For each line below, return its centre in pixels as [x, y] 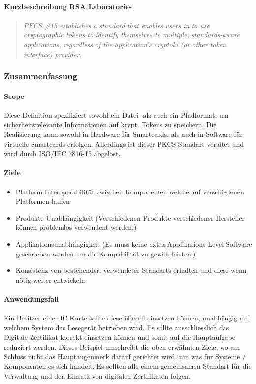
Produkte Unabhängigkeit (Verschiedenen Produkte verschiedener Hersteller [130, 217]
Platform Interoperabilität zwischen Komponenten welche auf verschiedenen [130, 191]
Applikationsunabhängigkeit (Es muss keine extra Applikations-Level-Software [134, 243]
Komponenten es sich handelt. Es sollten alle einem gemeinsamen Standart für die [128, 366]
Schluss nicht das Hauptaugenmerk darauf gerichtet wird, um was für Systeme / [125, 356]
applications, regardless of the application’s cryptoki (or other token [125, 44]
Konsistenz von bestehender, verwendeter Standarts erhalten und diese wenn [131, 270]
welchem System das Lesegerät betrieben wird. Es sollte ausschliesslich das [117, 327]
